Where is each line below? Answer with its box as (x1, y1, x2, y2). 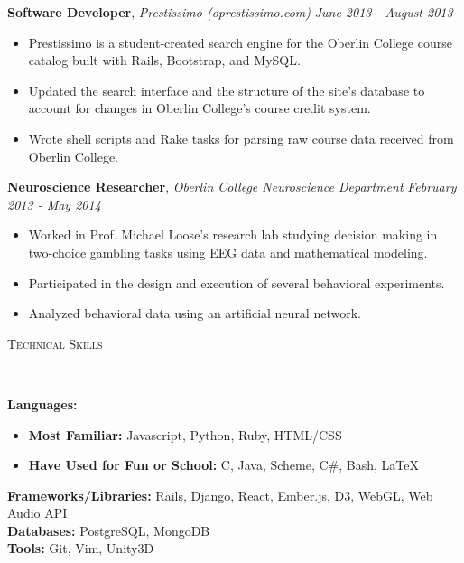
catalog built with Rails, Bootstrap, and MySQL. (28, 51, 301, 70)
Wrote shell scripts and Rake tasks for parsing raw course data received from (28, 128, 454, 147)
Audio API (7, 503, 68, 522)
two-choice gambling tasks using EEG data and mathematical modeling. (28, 242, 428, 261)
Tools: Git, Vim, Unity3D (7, 539, 154, 558)
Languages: (7, 394, 78, 413)
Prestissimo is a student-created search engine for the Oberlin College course (28, 33, 452, 52)
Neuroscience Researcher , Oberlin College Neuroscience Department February (7, 177, 457, 196)
